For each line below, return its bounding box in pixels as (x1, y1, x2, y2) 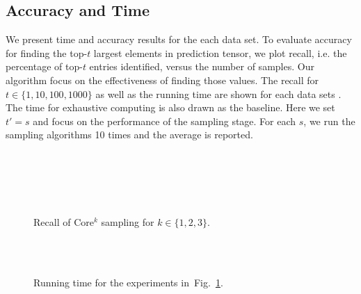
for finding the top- (6, 45, 88, 60)
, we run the (303, 113, 355, 128)
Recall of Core (33, 215, 94, 229)
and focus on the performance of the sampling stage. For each (33, 113, 296, 128)
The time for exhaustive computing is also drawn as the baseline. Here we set (6, 100, 335, 115)
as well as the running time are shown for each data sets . (95, 86, 342, 101)
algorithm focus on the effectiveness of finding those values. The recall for (6, 72, 319, 87)
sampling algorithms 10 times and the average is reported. (6, 127, 253, 142)
